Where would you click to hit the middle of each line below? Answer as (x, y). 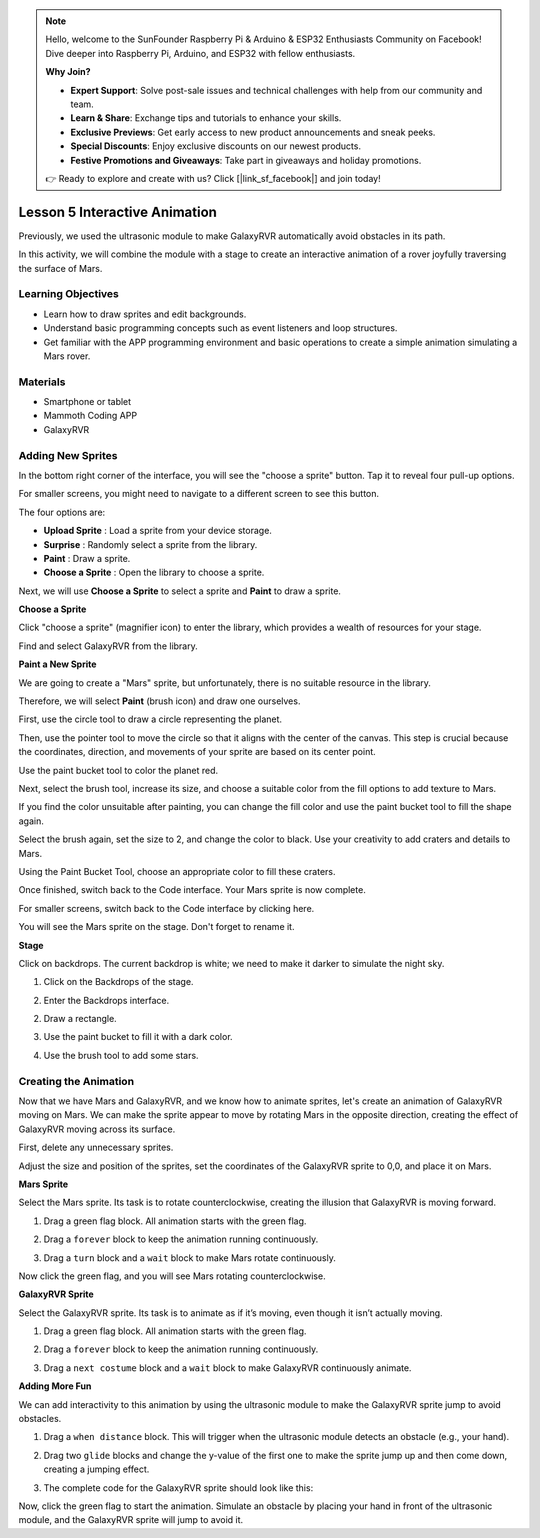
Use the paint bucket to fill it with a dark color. (138, 1037)
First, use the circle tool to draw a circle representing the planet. (150, 719)
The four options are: (62, 512)
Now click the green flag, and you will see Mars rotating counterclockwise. (172, 1276)
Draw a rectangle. (80, 1019)
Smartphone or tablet (87, 402)
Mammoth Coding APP (90, 416)
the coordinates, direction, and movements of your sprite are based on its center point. (197, 752)
